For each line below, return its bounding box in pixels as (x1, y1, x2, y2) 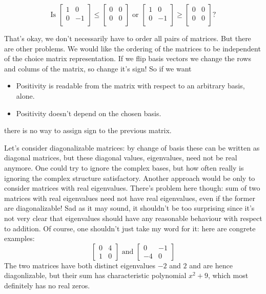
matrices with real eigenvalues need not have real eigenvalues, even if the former (4, 192, 255, 203)
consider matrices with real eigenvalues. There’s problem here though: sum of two (4, 182, 260, 193)
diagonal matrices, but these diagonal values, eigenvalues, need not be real (4, 152, 237, 163)
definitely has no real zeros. (4, 280, 90, 290)
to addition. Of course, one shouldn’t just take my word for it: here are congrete (4, 223, 256, 233)
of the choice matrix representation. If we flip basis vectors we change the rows (4, 53, 251, 64)
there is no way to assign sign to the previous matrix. (4, 125, 172, 136)
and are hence (189, 260, 233, 270)
